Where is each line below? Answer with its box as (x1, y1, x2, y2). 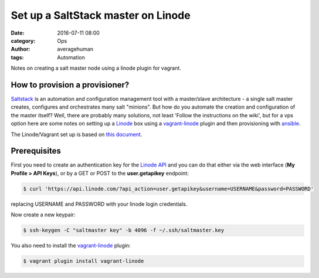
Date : (11, 29, 25, 36)
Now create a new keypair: (11, 211, 76, 218)
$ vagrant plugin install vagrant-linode (23, 258, 144, 265)
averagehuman (57, 46, 94, 53)
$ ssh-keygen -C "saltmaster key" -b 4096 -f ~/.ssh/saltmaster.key (23, 227, 225, 234)
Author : (11, 46, 30, 53)
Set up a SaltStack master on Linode (11, 9, 191, 22)
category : (11, 37, 36, 44)
